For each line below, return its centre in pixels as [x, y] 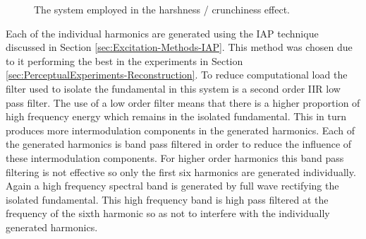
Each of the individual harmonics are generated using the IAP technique [162, 33]
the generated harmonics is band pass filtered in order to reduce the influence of [179, 144]
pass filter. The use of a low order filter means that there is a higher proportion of [183, 102]
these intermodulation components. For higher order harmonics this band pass [175, 157]
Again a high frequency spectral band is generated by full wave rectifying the [172, 186]
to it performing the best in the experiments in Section [124, 60]
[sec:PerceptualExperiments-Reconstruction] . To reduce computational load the [177, 75]
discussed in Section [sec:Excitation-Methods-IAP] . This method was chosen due [179, 47]
